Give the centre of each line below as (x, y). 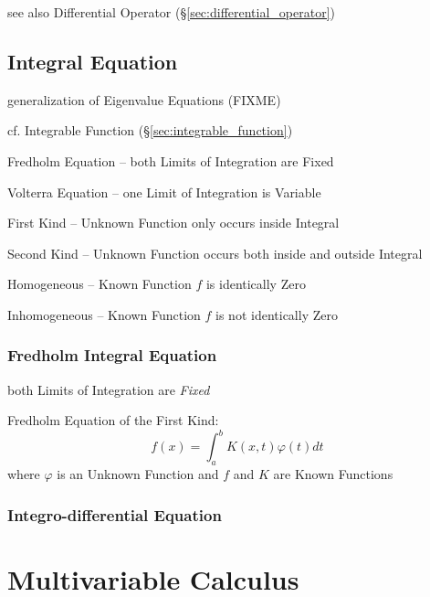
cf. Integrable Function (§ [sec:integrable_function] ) (150, 130)
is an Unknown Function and (138, 474)
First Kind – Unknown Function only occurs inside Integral (173, 223)
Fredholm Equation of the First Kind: (113, 420)
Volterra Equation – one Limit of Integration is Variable (164, 192)
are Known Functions (333, 474)
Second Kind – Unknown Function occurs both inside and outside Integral (215, 253)
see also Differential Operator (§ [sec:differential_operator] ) (172, 12)
